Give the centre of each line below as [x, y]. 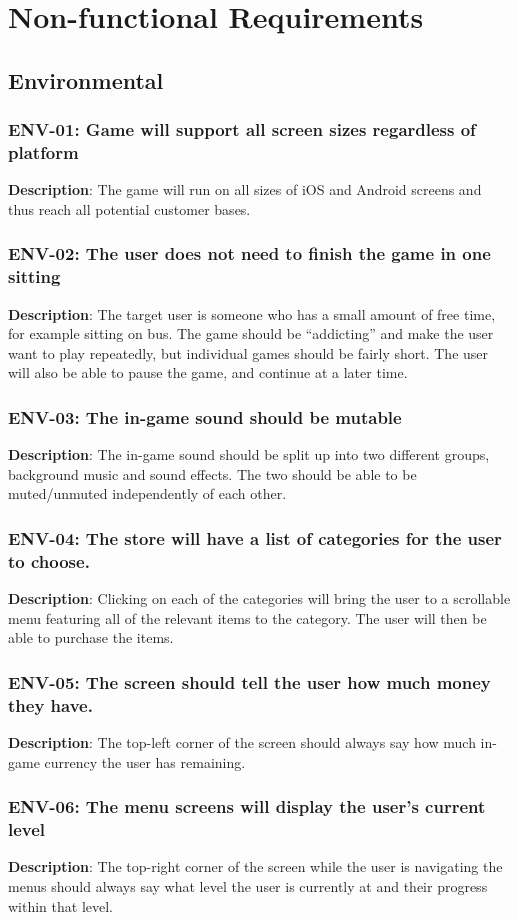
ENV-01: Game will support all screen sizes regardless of [242, 129]
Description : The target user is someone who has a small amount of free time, [252, 313]
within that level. [61, 905]
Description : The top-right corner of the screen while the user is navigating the [255, 866]
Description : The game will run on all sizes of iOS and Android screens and [245, 189]
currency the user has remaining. [145, 761]
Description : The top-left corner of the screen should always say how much [242, 742]
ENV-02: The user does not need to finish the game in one [249, 253]
